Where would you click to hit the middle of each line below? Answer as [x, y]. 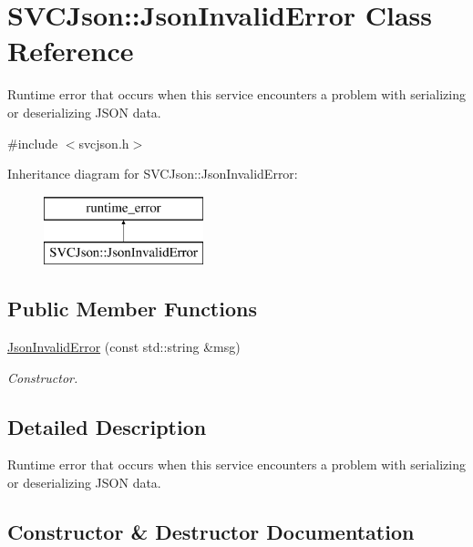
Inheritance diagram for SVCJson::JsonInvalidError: [153, 174]
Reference [71, 51]
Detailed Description [107, 426]
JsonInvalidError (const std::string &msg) [124, 347]
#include [33, 143]
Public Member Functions [132, 309]
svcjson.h [104, 143]
